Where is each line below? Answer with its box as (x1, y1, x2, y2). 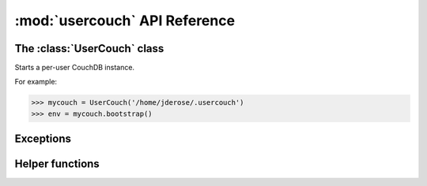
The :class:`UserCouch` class (14, 42, 164, 55)
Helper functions (14, 158, 100, 171)
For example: (14, 77, 58, 87)
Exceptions (14, 132, 71, 146)
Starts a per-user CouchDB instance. (14, 63, 134, 73)
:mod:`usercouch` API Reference (14, 12, 236, 29)
